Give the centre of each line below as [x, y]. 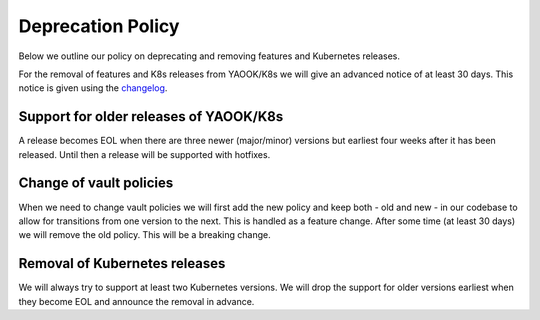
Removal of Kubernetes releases [122, 263]
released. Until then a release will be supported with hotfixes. [144, 154]
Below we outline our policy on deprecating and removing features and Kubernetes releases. [209, 56]
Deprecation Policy [99, 26]
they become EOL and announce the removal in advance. [136, 301]
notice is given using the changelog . [93, 88]
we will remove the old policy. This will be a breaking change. [144, 235]
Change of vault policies [96, 183]
